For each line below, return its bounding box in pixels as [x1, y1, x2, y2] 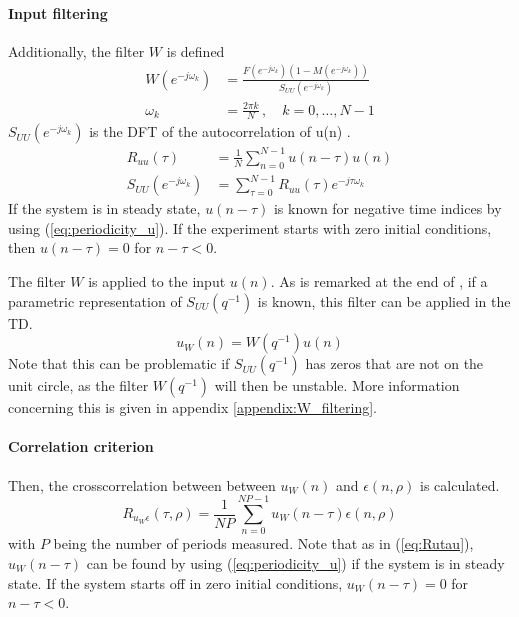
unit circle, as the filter [8, 375, 149, 396]
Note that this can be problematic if [8, 353, 230, 374]
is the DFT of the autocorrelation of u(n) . [89, 121, 351, 142]
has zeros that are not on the [305, 353, 484, 374]
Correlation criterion [8, 436, 154, 457]
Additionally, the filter [8, 40, 145, 61]
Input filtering [8, 2, 108, 23]
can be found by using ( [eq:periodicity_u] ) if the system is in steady [86, 552, 505, 573]
